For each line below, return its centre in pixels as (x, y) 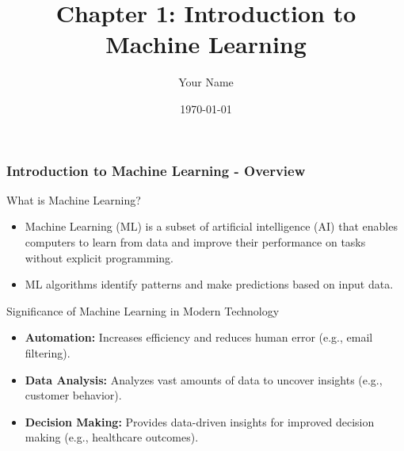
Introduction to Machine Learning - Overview (156, 170)
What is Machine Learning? (74, 199)
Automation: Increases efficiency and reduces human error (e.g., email (199, 337)
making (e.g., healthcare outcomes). (112, 437)
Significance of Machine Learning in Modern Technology (143, 310)
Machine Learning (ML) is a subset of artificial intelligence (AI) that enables (211, 226)
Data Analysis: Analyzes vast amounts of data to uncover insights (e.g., (204, 379)
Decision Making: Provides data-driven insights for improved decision (200, 421)
